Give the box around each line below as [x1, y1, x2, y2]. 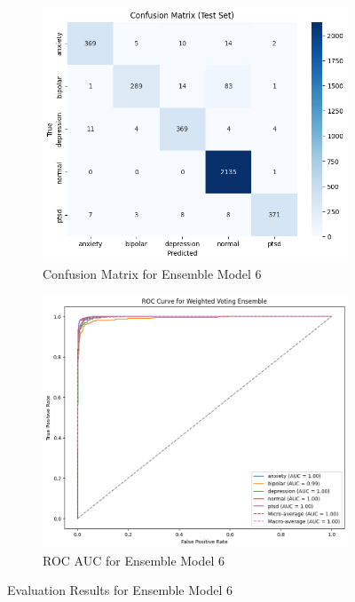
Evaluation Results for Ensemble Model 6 [7, 581, 233, 599]
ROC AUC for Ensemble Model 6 [43, 551, 225, 569]
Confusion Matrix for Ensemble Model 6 [43, 264, 262, 282]
